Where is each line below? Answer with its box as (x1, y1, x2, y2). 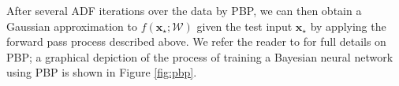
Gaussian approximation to (6, 17, 137, 34)
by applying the (310, 17, 386, 34)
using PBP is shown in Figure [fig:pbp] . (6, 64, 197, 80)
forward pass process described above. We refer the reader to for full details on (6, 33, 386, 50)
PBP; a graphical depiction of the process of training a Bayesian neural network (6, 48, 393, 65)
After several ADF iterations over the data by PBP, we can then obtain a (6, 2, 362, 18)
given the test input (196, 17, 293, 34)
